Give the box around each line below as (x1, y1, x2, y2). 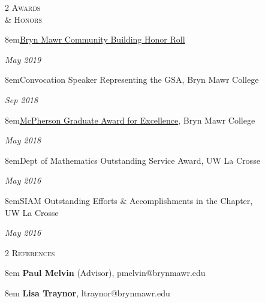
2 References (5, 246, 55, 259)
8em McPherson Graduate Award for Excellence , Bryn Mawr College (5, 113, 255, 126)
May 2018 (5, 134, 41, 146)
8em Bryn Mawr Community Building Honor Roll (5, 33, 185, 46)
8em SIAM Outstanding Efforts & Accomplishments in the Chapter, (5, 194, 253, 206)
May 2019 (5, 53, 41, 65)
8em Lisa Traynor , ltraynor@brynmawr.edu (5, 286, 170, 299)
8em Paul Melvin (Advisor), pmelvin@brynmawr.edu (5, 266, 206, 279)
